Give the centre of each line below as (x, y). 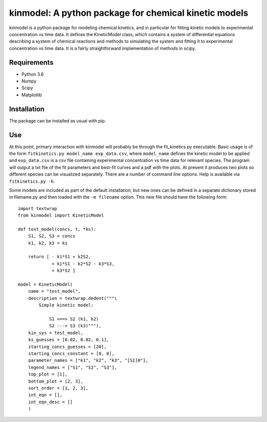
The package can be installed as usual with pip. (58, 120)
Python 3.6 (33, 74)
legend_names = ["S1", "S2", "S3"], (72, 367)
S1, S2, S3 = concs (52, 236)
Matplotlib (32, 95)
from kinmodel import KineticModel (61, 215)
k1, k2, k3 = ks (48, 243)
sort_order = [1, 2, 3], (58, 388)
